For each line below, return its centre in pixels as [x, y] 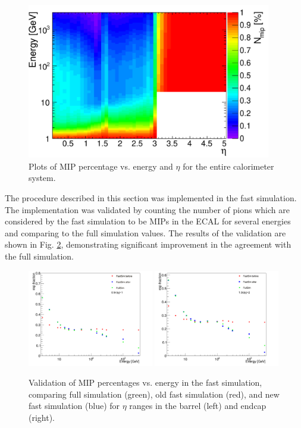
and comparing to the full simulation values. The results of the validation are [145, 232]
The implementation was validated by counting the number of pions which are [147, 209]
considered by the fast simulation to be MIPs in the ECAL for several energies [148, 221]
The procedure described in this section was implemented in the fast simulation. [151, 198]
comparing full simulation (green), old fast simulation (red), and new [154, 394]
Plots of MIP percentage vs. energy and [101, 166]
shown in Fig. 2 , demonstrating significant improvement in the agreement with [148, 244]
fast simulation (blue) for [74, 406]
